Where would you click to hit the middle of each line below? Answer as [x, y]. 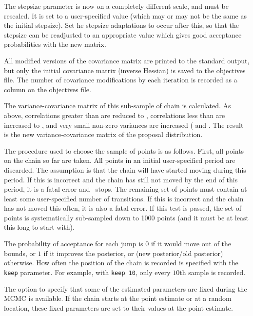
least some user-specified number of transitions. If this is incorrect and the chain [124, 198]
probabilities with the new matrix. [55, 44]
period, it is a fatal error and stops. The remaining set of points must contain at [126, 189]
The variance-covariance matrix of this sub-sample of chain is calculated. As [117, 106]
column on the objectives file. [48, 89]
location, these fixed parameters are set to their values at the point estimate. [118, 307]
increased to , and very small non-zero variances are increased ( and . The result [124, 125]
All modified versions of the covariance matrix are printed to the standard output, [127, 60]
